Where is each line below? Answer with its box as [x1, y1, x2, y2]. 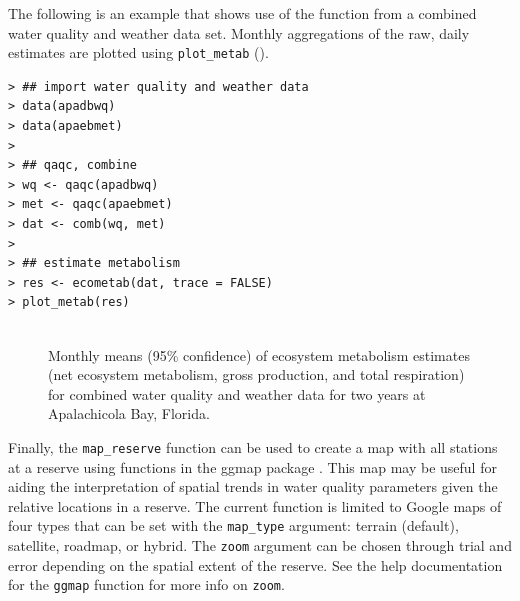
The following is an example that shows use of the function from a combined [8, 3, 477, 23]
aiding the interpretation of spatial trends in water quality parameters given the [8, 476, 498, 497]
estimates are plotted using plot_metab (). [8, 42, 269, 63]
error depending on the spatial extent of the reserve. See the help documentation [8, 554, 503, 575]
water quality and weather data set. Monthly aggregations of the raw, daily [8, 22, 470, 43]
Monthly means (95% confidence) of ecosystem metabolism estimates [48, 344, 470, 365]
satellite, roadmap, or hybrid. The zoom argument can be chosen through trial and [8, 535, 512, 556]
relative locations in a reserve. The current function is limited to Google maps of [8, 495, 502, 516]
